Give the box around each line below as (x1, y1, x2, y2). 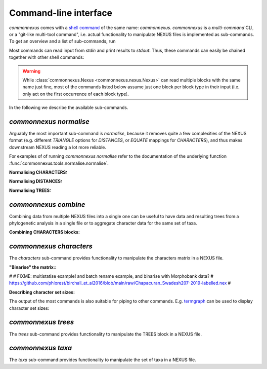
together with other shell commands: (9, 54, 84, 60)
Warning (22, 68, 41, 74)
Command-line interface (9, 7, 112, 18)
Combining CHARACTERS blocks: (9, 229, 80, 235)
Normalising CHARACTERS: (9, 169, 68, 175)
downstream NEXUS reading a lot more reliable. (9, 144, 106, 150)
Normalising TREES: (9, 187, 51, 193)
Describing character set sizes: (9, 289, 75, 295)
